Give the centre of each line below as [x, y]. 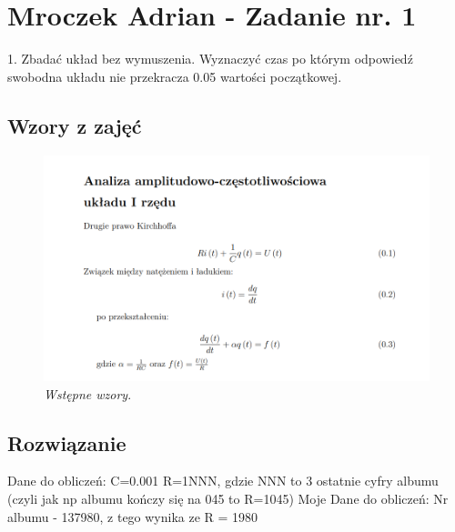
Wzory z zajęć [75, 125]
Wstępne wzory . [88, 393]
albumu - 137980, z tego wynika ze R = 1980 [133, 516]
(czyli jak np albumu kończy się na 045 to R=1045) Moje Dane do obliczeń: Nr [228, 499]
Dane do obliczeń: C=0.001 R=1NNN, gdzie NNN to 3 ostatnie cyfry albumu [223, 481]
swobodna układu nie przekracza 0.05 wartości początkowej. [175, 76]
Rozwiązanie [67, 442]
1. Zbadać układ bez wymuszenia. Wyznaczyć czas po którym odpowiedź [210, 59]
